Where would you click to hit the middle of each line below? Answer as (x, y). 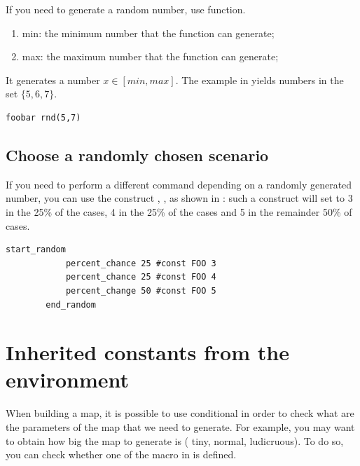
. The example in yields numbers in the (259, 80)
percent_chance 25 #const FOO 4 (141, 277)
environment (68, 379)
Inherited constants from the (147, 352)
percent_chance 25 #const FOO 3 (141, 263)
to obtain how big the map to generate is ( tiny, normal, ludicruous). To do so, (175, 440)
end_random (71, 304)
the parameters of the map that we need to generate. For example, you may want (180, 427)
